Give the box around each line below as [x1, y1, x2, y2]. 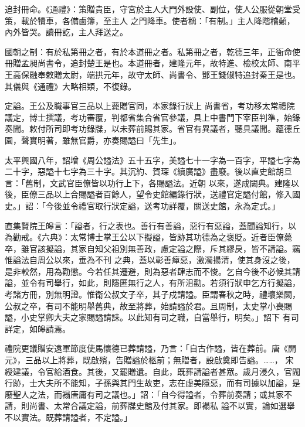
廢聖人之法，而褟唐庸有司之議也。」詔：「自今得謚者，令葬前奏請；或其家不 [5, 388, 292, 400]
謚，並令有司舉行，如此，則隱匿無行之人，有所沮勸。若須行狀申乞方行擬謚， [5, 276, 300, 289]
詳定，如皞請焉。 [5, 322, 70, 334]
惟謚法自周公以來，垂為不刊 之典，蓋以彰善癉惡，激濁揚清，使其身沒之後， [5, 254, 295, 266]
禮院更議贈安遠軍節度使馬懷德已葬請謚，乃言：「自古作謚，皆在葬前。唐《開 [5, 342, 296, 354]
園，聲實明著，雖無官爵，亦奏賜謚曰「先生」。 [5, 134, 181, 146]
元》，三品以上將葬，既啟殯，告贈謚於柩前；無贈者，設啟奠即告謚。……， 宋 [5, 354, 294, 366]
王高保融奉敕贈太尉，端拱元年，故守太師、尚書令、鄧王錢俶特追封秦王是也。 [5, 68, 300, 80]
